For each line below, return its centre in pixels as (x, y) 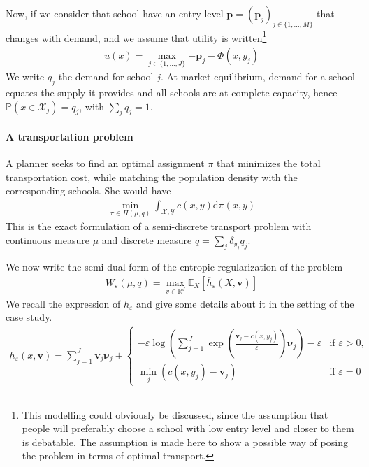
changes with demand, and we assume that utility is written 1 (136, 36)
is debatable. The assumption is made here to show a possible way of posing (185, 441)
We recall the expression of (63, 303)
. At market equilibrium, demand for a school (258, 77)
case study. (29, 317)
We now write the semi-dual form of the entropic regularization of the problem (174, 267)
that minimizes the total (268, 163)
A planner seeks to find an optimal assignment (105, 163)
